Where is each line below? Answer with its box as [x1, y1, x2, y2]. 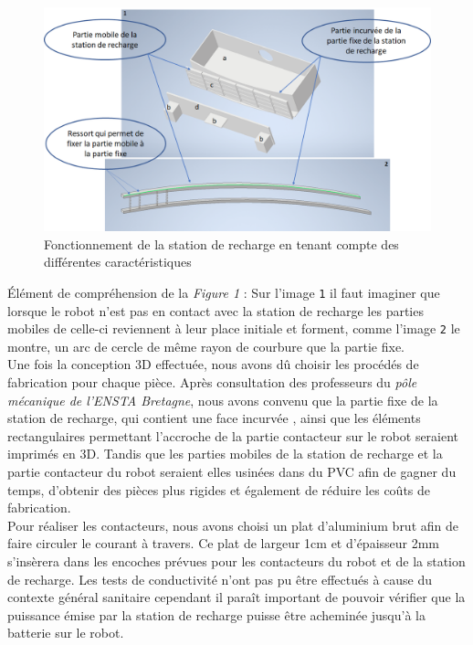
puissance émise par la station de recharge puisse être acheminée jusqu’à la [7, 605, 426, 624]
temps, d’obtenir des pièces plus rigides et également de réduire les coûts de [7, 480, 431, 499]
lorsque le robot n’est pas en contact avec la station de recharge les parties [7, 301, 424, 320]
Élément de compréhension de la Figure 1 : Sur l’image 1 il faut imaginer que [7, 282, 440, 301]
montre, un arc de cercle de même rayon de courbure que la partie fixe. [7, 336, 405, 355]
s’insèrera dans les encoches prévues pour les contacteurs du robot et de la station [7, 551, 466, 570]
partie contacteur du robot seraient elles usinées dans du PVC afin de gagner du [7, 461, 457, 481]
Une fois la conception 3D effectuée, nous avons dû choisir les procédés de [7, 354, 419, 374]
